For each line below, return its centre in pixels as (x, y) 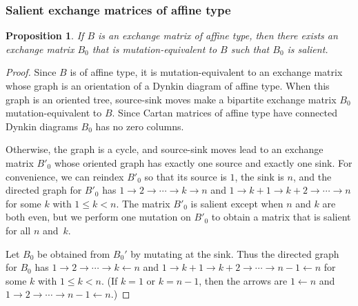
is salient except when (237, 203)
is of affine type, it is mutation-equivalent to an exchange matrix (206, 72)
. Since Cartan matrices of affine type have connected (225, 113)
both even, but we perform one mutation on (98, 217)
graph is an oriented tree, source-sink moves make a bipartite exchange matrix (171, 99)
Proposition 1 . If (45, 35)
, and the (312, 176)
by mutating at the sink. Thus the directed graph (235, 253)
